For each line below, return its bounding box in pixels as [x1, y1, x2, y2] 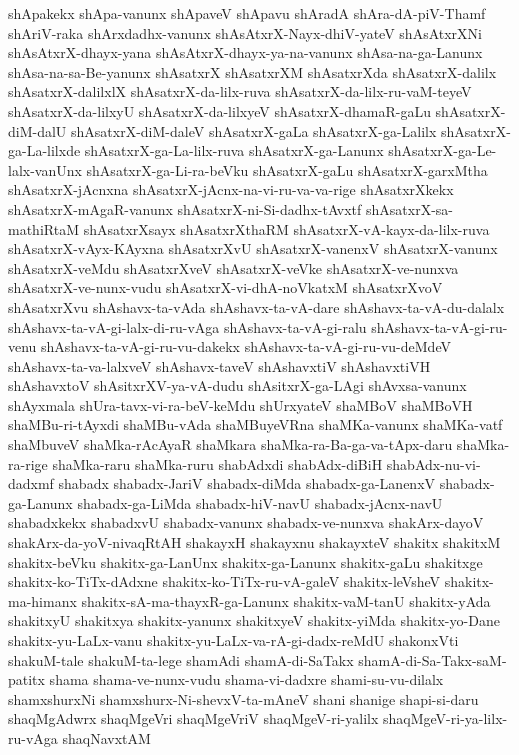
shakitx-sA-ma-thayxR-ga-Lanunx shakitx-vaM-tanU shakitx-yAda [81, 590, 491, 611]
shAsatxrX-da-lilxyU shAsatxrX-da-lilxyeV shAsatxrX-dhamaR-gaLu [8, 100, 431, 121]
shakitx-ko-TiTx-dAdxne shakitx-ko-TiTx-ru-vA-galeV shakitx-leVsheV [8, 571, 441, 592]
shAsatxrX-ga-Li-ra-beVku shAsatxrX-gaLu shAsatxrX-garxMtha [86, 159, 488, 180]
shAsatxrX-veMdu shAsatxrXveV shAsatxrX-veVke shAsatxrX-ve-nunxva [8, 257, 459, 278]
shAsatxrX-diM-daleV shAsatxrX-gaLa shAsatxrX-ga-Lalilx [71, 120, 437, 141]
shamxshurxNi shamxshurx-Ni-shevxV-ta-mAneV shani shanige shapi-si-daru [8, 688, 479, 709]
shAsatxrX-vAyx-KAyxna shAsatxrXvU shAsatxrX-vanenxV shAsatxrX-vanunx [8, 238, 498, 259]
